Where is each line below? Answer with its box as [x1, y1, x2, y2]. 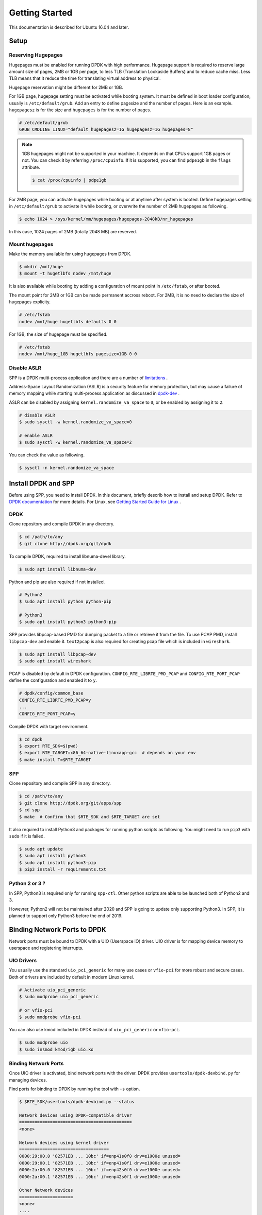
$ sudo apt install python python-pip [19, 599, 112, 605]
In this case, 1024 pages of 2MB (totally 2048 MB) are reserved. [9, 228, 137, 234]
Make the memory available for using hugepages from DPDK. [9, 251, 131, 257]
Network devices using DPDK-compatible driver [19, 1113, 132, 1118]
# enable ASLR [19, 433, 53, 438]
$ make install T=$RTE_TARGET [19, 757, 91, 763]
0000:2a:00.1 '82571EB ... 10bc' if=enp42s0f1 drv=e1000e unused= [19, 1174, 180, 1180]
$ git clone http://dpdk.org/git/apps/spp [19, 800, 122, 806]
